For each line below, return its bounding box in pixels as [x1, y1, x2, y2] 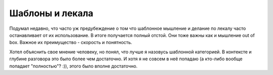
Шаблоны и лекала [9, 8, 94, 19]
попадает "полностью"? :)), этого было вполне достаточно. [9, 63, 138, 69]
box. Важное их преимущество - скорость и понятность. [9, 40, 132, 46]
